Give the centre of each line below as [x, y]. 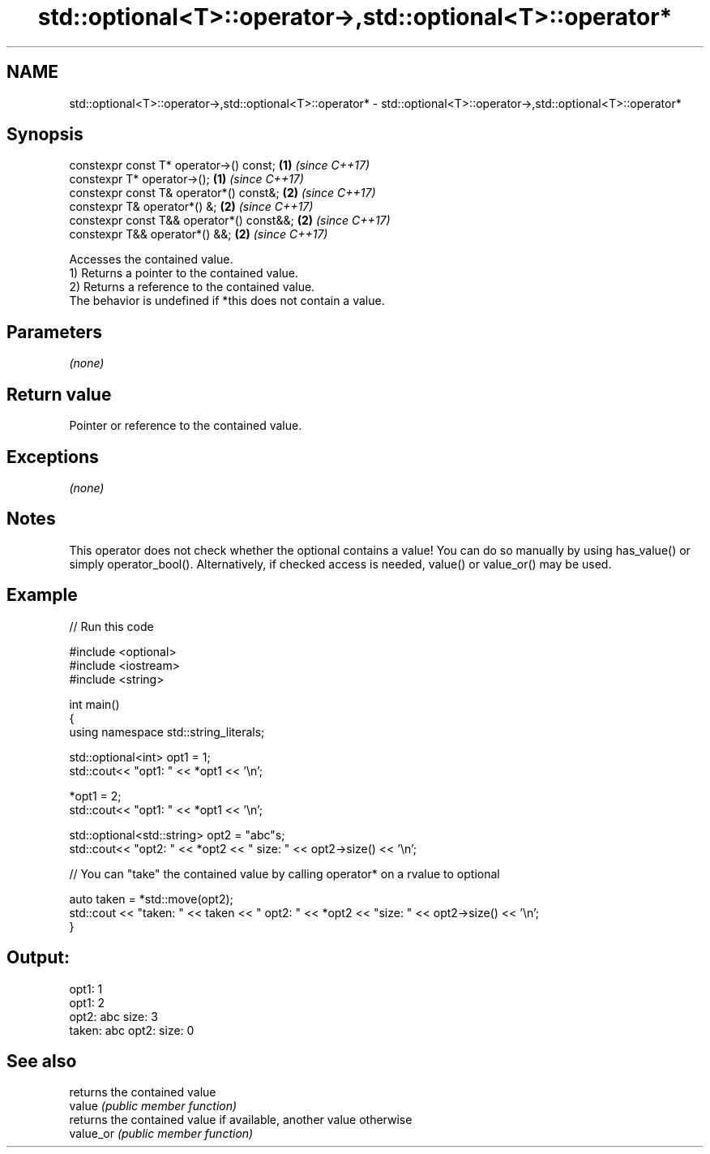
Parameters [54, 332]
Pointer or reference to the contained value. [186, 426]
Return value [59, 394]
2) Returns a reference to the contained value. [192, 287]
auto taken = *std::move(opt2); [151, 899]
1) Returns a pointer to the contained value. [184, 273]
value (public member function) [153, 1106]
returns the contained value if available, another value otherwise [241, 1120]
